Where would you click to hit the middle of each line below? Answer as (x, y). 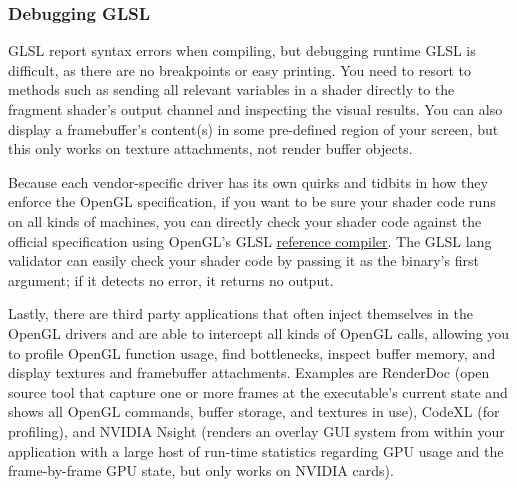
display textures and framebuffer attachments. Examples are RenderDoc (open (249, 372)
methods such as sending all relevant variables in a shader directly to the (231, 89)
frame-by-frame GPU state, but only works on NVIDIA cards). (201, 470)
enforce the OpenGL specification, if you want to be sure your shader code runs (252, 201)
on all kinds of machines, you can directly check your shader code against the (245, 220)
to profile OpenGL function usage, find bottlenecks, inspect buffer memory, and (252, 352)
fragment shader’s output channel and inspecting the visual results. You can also (255, 109)
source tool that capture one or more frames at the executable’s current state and (258, 391)
